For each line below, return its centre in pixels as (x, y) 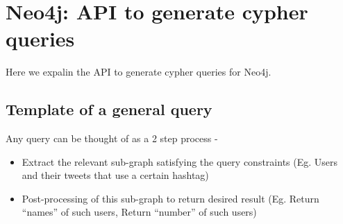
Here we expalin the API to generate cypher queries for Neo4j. (139, 72)
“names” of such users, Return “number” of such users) (139, 212)
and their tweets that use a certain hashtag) (115, 175)
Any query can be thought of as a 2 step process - (112, 138)
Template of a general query (109, 109)
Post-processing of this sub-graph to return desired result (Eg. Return (170, 198)
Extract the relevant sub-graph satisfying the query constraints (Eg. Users (180, 161)
